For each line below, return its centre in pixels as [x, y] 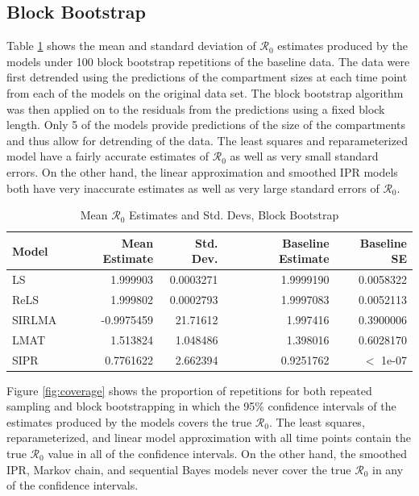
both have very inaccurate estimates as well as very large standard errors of [193, 188]
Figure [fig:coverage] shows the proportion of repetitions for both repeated [189, 390]
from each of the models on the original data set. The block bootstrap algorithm [205, 92]
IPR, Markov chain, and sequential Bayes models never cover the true [179, 469]
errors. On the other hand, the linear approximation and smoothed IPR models [202, 171]
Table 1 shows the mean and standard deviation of [131, 46]
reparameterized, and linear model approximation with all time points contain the [209, 438]
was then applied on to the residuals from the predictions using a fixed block [196, 108]
